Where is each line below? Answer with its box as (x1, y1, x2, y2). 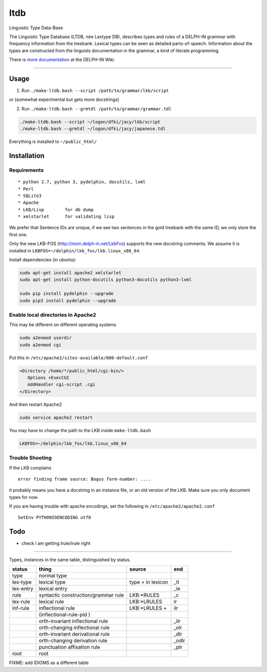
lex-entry (12, 585, 34, 592)
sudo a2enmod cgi (19, 342, 62, 347)
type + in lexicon (129, 579, 168, 586)
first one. (9, 232, 28, 238)
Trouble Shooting (9, 454, 52, 461)
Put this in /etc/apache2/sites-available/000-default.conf (9, 354, 148, 361)
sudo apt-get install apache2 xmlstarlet (19, 270, 122, 276)
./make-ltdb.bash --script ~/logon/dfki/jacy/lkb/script (19, 119, 161, 125)
